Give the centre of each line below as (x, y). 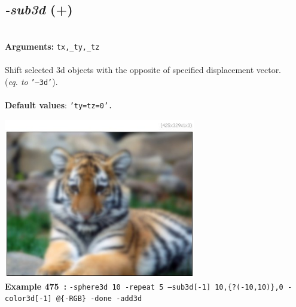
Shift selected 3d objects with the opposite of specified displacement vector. (143, 70)
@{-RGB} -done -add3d (99, 299)
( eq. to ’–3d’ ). (31, 81)
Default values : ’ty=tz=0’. (59, 104)
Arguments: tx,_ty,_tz (52, 46)
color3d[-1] (28, 299)
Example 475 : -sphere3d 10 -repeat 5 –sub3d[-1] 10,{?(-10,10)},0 (144, 286)
